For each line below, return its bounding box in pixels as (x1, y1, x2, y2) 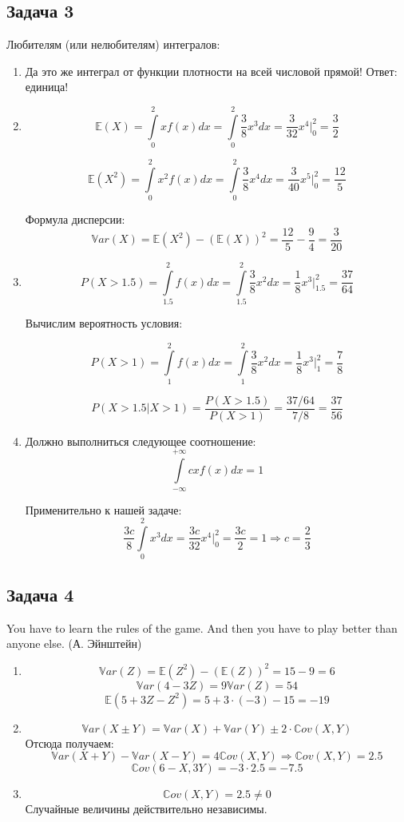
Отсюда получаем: (25, 734, 114, 751)
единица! (25, 78, 69, 95)
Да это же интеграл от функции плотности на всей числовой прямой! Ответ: (25, 62, 398, 79)
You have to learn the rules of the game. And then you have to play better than (6, 619, 398, 636)
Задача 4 (6, 582, 74, 606)
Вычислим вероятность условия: (25, 315, 183, 332)
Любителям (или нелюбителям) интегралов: (6, 36, 220, 53)
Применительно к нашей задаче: (25, 501, 182, 518)
